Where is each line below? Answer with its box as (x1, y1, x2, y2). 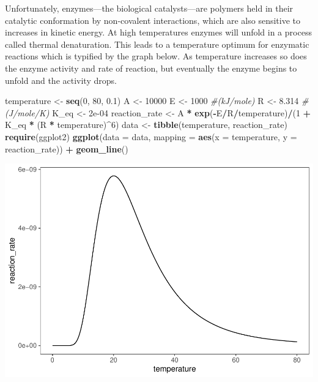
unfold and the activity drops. (5, 73, 117, 86)
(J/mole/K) (5, 106, 50, 119)
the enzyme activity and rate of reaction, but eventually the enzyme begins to (5, 61, 297, 74)
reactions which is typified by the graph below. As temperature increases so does (5, 50, 307, 62)
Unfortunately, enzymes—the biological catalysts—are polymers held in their (5, 2, 294, 14)
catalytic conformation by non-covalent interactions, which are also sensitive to (5, 13, 301, 26)
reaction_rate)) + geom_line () (5, 142, 128, 155)
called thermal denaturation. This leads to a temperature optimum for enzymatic (5, 37, 309, 50)
